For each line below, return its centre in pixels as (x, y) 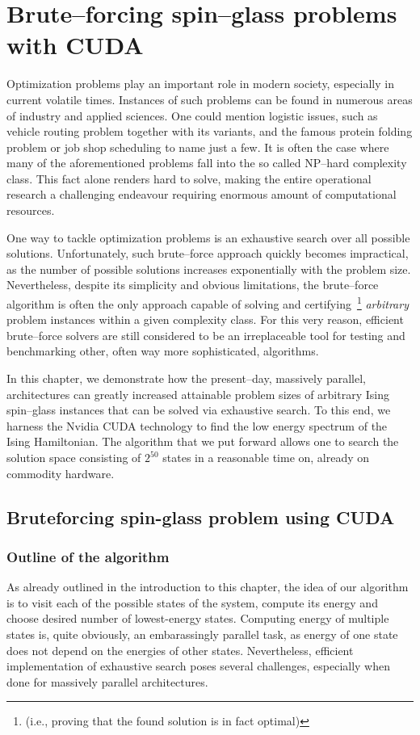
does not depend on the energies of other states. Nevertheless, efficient (180, 650)
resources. (31, 210)
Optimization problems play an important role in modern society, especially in (200, 84)
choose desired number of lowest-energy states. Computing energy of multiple (198, 618)
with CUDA (75, 45)
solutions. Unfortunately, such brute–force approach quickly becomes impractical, (208, 253)
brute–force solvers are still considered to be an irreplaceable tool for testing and (206, 335)
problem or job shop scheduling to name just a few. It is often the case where (198, 147)
